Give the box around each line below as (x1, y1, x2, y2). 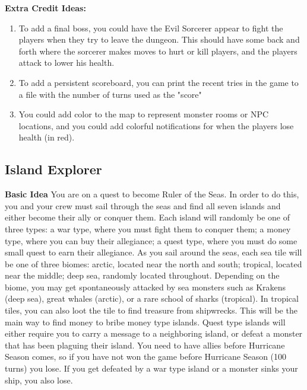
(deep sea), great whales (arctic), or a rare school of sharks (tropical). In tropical (5, 292, 299, 305)
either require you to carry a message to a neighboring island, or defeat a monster (5, 327, 303, 340)
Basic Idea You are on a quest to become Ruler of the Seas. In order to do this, (5, 188, 299, 200)
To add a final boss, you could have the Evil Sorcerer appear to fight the (18, 21, 283, 34)
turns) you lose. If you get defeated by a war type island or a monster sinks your (5, 362, 298, 375)
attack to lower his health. (18, 56, 115, 69)
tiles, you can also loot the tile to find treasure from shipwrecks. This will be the (5, 304, 297, 317)
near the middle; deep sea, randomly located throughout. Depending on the (5, 269, 280, 282)
